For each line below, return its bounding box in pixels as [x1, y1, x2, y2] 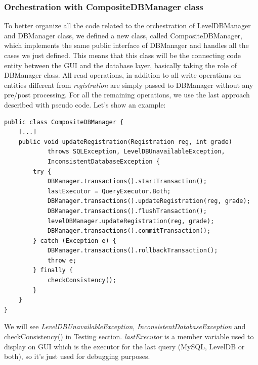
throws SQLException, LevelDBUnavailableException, [47, 148, 225, 155]
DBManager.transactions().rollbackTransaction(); [47, 247, 218, 254]
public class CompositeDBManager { [4, 118, 124, 126]
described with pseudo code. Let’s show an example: [4, 99, 166, 110]
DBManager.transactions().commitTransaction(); [47, 227, 211, 235]
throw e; [47, 256, 77, 264]
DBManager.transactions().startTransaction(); [47, 178, 207, 185]
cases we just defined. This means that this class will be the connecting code [4, 50, 241, 60]
